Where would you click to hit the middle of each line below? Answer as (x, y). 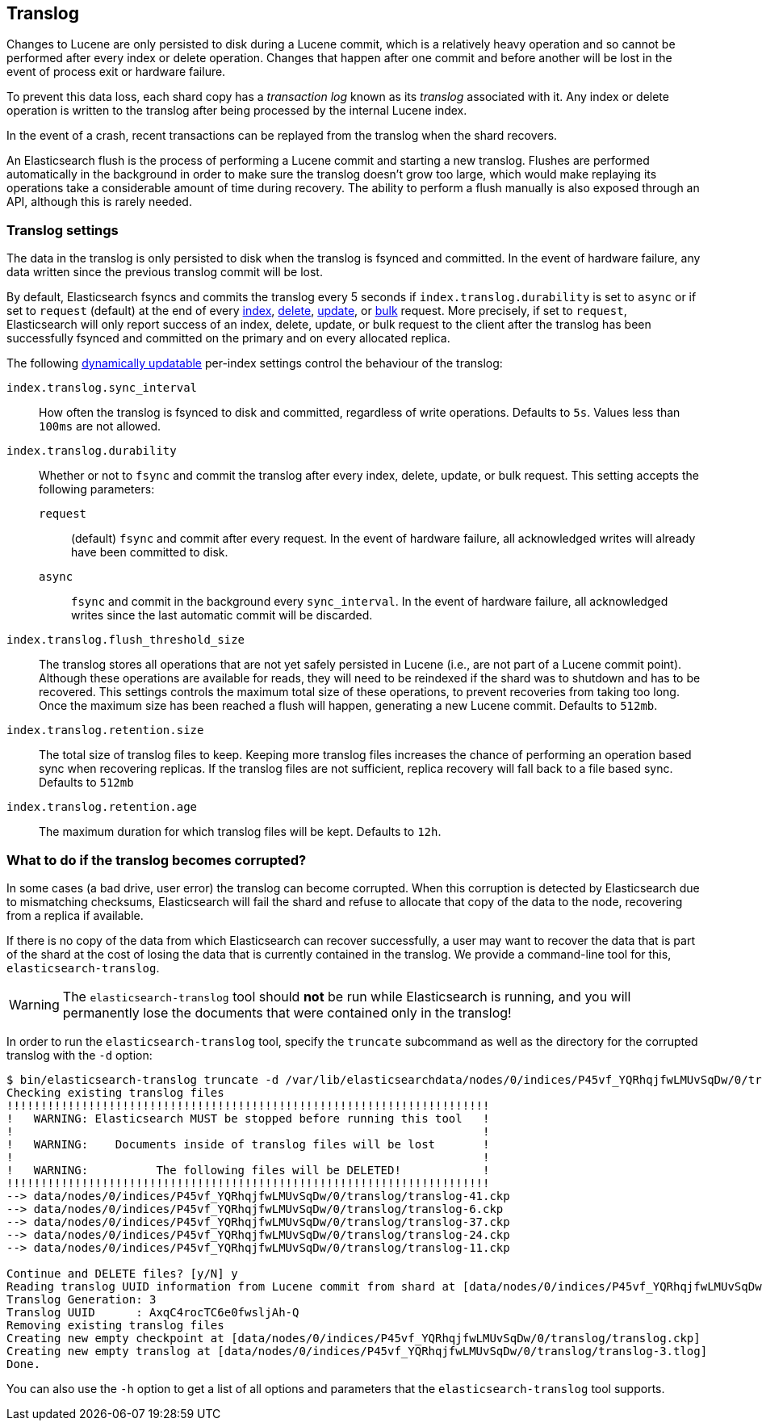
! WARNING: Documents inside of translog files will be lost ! (248, 1144)
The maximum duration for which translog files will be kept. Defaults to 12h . (240, 832)
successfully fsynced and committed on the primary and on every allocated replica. (228, 338)
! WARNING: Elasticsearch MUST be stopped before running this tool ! (248, 1118)
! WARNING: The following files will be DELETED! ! (248, 1170)
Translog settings (63, 230)
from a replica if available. (75, 915)
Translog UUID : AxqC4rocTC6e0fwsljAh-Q (153, 1312)
